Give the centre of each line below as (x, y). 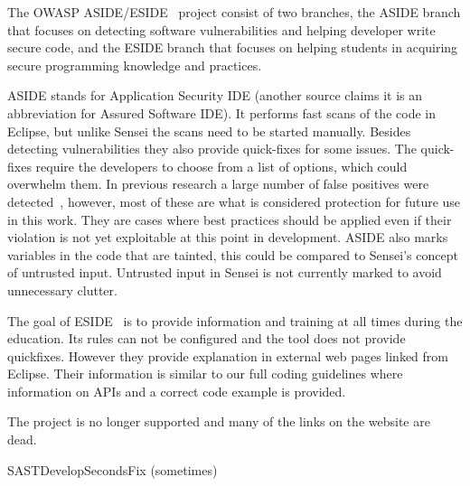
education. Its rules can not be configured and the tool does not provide (207, 338)
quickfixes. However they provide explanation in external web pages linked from (228, 355)
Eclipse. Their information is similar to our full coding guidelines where (205, 374)
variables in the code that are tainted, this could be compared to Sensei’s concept (233, 254)
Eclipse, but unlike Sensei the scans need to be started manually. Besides (209, 131)
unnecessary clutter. (62, 290)
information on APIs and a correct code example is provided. (177, 391)
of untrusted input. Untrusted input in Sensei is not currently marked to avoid (225, 272)
